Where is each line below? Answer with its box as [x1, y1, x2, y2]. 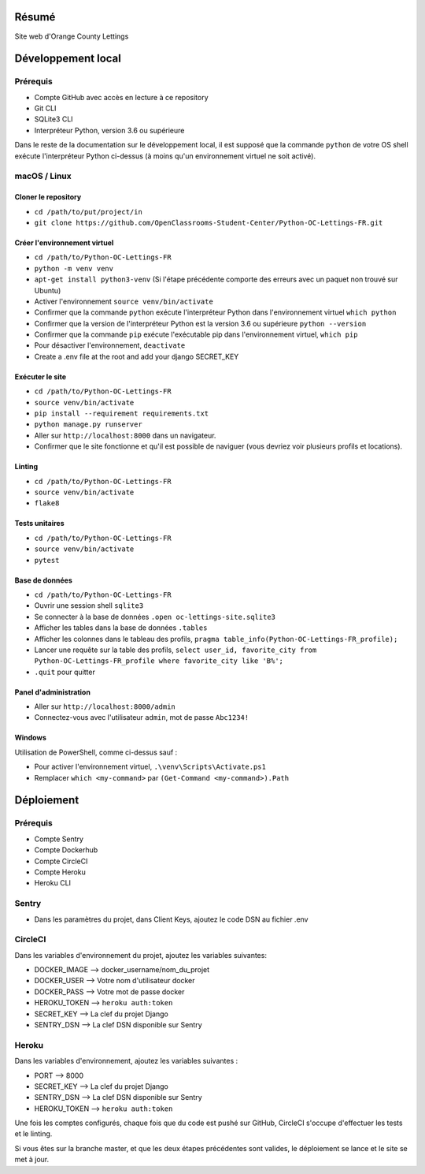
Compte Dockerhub [34, 845, 98, 855]
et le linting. [14, 1129, 53, 1139]
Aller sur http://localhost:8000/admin [34, 702, 176, 711]
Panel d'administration [14, 687, 91, 697]
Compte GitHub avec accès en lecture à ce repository [34, 92, 209, 102]
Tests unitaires [14, 519, 65, 528]
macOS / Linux [14, 170, 72, 181]
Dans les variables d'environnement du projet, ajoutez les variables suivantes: [14, 950, 268, 960]
